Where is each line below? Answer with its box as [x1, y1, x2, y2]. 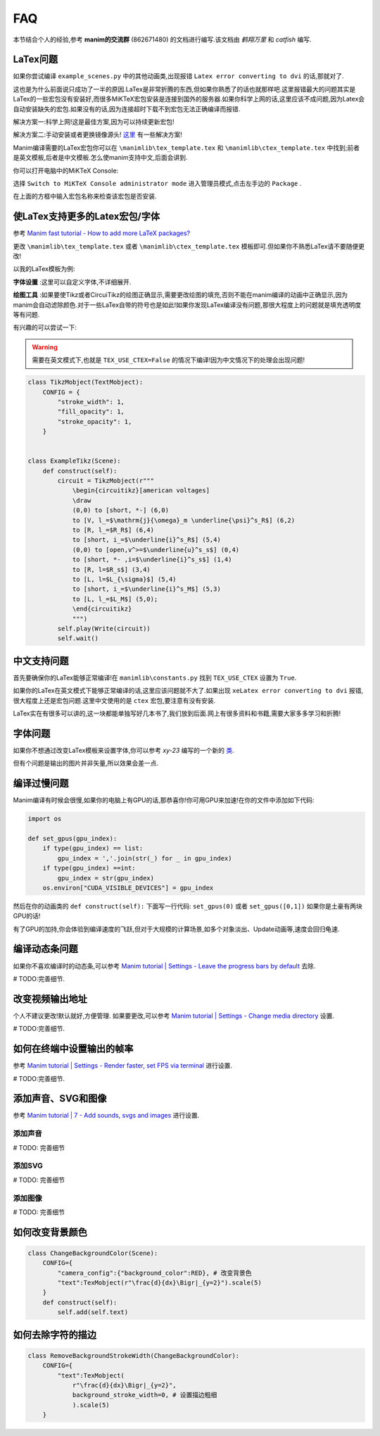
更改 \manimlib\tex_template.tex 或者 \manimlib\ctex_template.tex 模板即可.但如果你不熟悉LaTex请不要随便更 [13, 242, 365, 250]
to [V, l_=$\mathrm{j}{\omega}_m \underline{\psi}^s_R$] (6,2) [72, 516, 296, 524]
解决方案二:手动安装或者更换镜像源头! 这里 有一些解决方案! [13, 130, 182, 139]
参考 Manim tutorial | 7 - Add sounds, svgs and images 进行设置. [13, 1111, 200, 1120]
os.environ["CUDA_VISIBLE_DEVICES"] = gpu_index [42, 884, 214, 892]
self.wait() [57, 635, 99, 642]
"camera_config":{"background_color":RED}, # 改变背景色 [57, 1268, 252, 1277]
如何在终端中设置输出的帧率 [13, 1043, 134, 1055]
